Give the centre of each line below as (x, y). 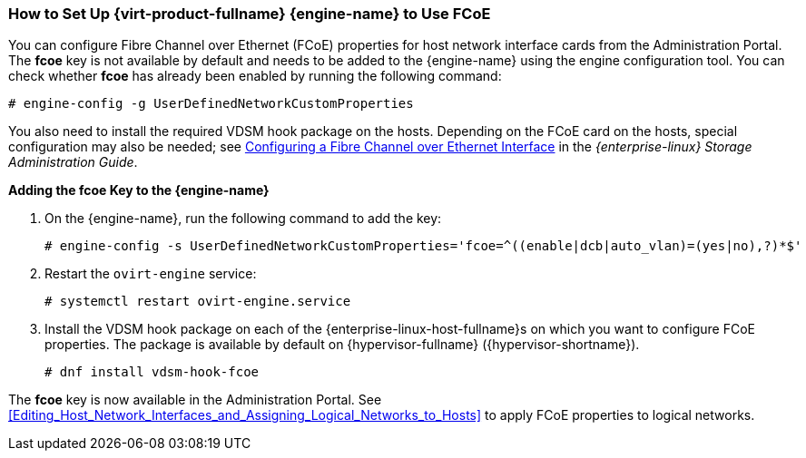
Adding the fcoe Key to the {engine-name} (139, 190)
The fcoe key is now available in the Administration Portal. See (195, 400)
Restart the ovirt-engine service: (151, 274)
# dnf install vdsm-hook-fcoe (152, 372)
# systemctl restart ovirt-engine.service (198, 302)
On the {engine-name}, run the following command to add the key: (243, 219)
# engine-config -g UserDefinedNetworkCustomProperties (211, 104)
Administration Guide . (73, 162)
